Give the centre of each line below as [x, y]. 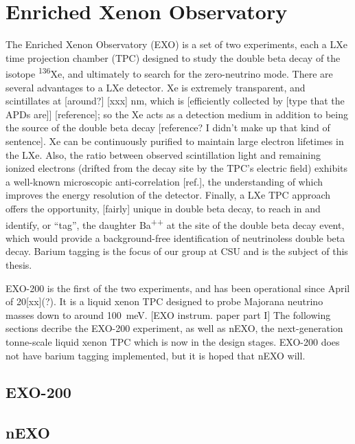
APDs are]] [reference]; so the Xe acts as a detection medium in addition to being [177, 114]
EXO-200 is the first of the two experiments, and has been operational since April [178, 288]
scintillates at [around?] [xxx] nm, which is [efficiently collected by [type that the [175, 101]
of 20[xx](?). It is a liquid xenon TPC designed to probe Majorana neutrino [164, 301]
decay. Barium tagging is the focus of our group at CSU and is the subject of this [177, 251]
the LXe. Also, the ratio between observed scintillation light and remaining [163, 154]
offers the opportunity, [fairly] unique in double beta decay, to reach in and [163, 208]
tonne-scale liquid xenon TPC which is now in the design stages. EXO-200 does [173, 341]
